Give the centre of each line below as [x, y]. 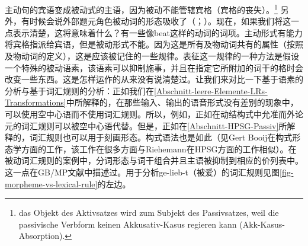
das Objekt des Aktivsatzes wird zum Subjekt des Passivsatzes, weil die [149, 213]
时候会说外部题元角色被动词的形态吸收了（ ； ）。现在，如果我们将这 [160, 21]
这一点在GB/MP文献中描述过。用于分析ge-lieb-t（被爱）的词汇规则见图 [142, 172]
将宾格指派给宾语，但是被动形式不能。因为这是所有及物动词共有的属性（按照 [154, 44]
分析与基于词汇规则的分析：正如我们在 [79, 90]
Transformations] [36, 102]
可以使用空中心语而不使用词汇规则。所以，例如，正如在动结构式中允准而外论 [154, 114]
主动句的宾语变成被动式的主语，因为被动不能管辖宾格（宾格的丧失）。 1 [141, 9]
